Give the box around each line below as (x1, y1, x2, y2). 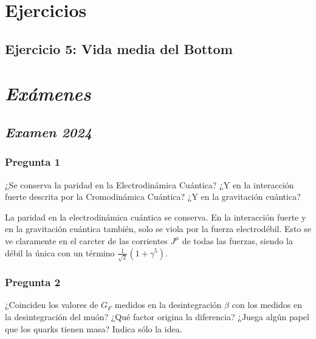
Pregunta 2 (5, 275, 61, 290)
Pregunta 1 (5, 154, 61, 169)
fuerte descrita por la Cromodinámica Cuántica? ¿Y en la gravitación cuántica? (5, 190, 301, 203)
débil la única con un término (5, 246, 115, 259)
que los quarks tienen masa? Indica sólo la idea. (5, 322, 182, 335)
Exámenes (5, 81, 91, 106)
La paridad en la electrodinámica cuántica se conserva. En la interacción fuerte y (5, 210, 306, 223)
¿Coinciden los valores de (5, 298, 98, 311)
